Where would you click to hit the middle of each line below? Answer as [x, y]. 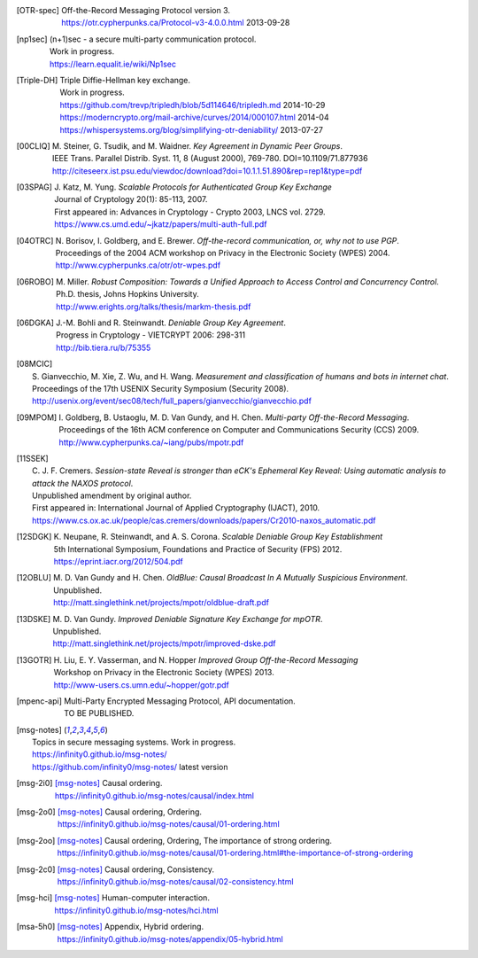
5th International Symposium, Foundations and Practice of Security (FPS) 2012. [198, 549]
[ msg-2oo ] [36, 840]
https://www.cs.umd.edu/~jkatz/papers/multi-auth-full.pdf [161, 224]
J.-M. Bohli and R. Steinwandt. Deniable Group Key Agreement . [171, 323]
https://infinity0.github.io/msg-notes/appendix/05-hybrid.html [170, 939]
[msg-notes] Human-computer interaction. [132, 898]
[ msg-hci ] [35, 898]
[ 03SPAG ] [35, 187]
